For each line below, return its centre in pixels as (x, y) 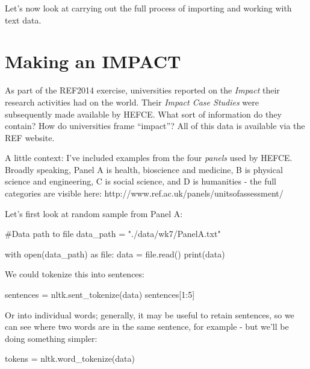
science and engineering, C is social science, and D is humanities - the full (141, 181)
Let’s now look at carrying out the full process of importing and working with (148, 8)
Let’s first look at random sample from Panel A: (94, 213)
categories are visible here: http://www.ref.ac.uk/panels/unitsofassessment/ (144, 193)
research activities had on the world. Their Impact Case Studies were (132, 102)
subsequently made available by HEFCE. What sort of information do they (143, 114)
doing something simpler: (51, 338)
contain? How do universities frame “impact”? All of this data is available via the (155, 126)
